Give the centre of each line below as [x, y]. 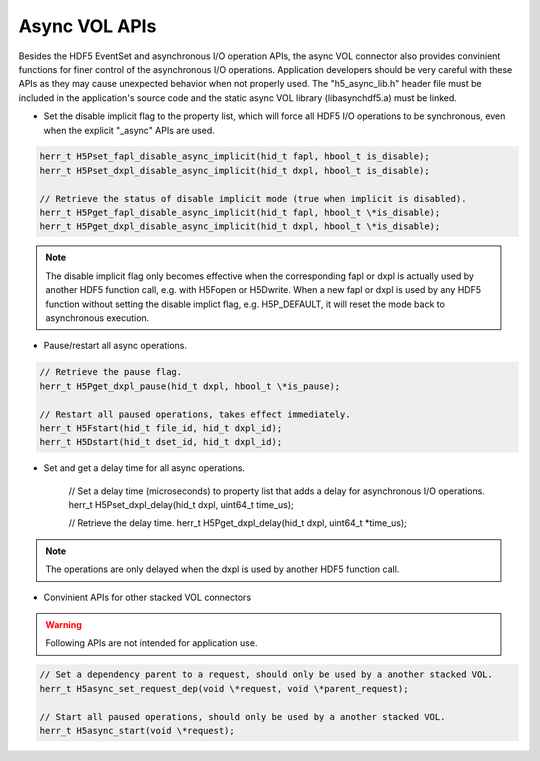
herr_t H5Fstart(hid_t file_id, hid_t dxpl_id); [161, 428]
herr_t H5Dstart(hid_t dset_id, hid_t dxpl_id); [161, 442]
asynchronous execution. [97, 317]
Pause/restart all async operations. [115, 346]
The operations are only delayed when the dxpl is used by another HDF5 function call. [222, 569]
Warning [63, 625]
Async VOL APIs [87, 26]
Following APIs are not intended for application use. [151, 643]
